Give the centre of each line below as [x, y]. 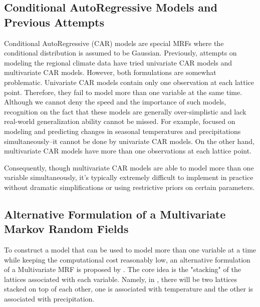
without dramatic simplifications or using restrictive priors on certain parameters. [129, 187]
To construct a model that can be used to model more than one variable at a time [130, 250]
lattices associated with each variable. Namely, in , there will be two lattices [121, 279]
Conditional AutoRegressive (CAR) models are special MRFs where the [114, 43]
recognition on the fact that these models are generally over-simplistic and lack [125, 111]
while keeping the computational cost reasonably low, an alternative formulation [127, 259]
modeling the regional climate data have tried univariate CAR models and [118, 62]
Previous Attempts [54, 22]
